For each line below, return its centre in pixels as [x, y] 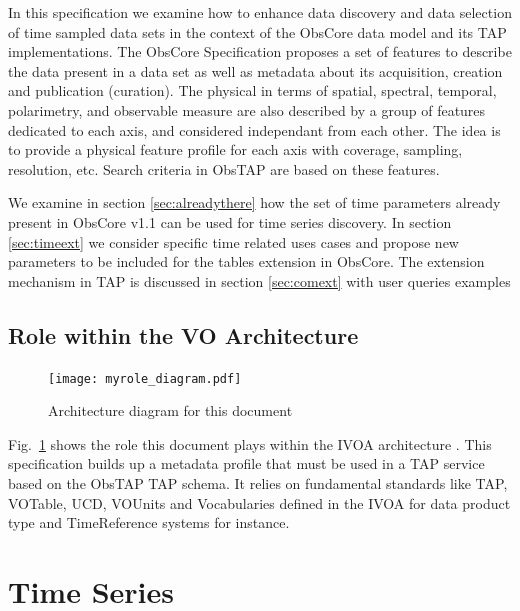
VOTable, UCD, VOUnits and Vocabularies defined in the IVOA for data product [259, 502]
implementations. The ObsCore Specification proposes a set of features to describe [260, 51]
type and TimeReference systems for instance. [149, 522]
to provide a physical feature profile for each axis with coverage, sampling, [235, 149]
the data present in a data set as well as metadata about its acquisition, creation [255, 70]
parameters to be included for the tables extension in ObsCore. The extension [246, 261]
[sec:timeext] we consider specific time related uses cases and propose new [233, 241]
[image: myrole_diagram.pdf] [145, 378]
